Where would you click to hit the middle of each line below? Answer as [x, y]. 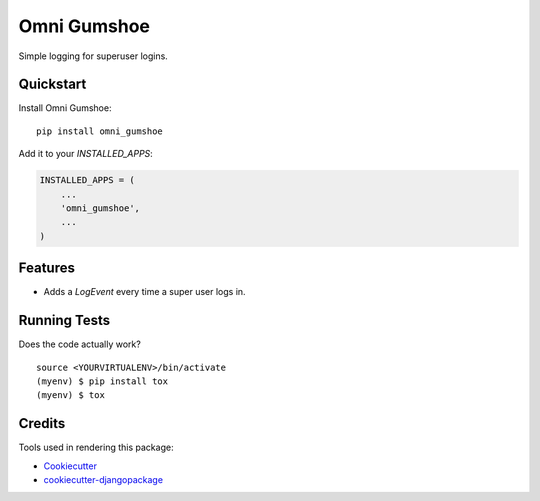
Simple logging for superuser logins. [93, 56]
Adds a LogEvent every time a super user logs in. [144, 292]
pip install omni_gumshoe [100, 131]
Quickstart [52, 84]
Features [46, 268]
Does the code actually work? [80, 344]
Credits [42, 423]
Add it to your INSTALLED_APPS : [86, 154]
